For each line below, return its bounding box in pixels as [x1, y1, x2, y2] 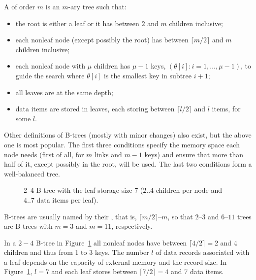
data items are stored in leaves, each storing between [15, 104, 175, 114]
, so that [167, 211, 193, 221]
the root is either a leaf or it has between [15, 18, 139, 28]
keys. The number [95, 247, 149, 257]
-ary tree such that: [68, 1, 127, 11]
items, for [212, 104, 241, 114]
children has [94, 61, 130, 71]
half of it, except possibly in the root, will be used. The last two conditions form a [4, 159, 252, 169]
